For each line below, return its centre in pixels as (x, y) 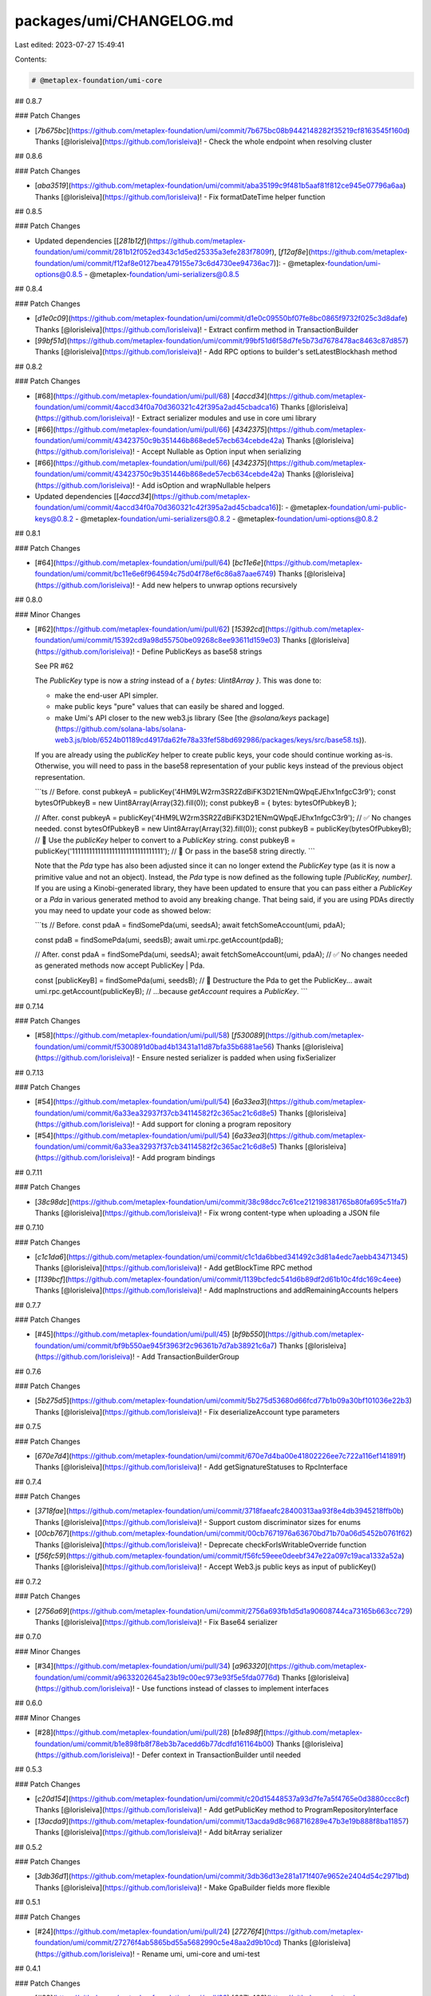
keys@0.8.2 (54, 518)
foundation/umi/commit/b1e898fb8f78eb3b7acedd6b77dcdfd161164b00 (153, 1744)
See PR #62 (54, 666)
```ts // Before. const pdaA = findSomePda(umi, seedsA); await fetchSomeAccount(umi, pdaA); (190, 925)
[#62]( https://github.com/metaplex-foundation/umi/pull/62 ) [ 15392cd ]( (151, 629)
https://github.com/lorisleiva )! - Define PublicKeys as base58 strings (150, 651)
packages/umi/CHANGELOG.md (124, 21)
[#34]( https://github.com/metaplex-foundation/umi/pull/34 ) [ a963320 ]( (152, 1666)
